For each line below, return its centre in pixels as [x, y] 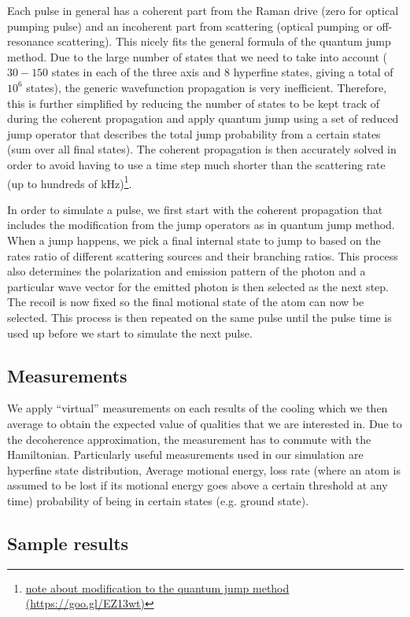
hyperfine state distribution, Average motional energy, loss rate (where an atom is [204, 469]
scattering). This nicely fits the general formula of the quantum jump [224, 41]
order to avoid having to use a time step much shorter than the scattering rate [196, 164]
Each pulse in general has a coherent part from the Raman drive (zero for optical [203, 10]
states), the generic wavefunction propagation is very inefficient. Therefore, [207, 87]
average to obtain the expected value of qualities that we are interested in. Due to [205, 423]
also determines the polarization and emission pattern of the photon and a [187, 271]
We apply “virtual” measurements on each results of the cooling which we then [198, 408]
